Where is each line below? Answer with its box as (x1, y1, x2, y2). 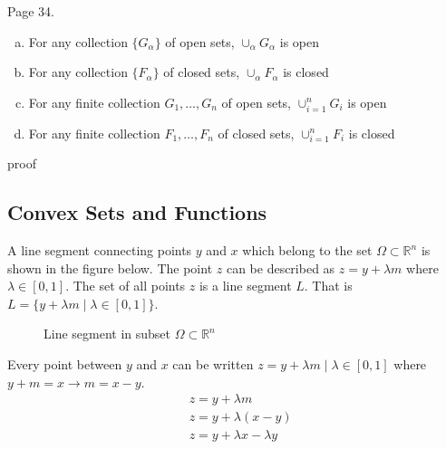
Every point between (7, 355, 122, 374)
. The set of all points (65, 276, 186, 295)
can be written (172, 355, 254, 374)
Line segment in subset (44, 324, 171, 343)
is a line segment (199, 276, 292, 295)
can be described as (226, 258, 335, 277)
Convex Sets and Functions (7, 198, 267, 226)
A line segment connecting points (7, 241, 192, 260)
